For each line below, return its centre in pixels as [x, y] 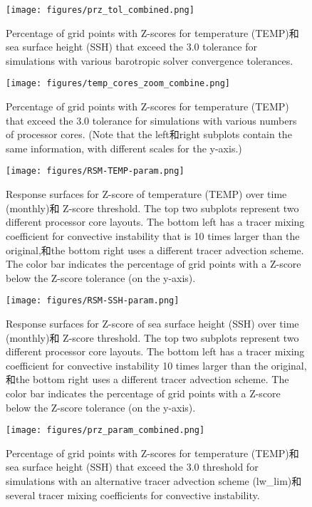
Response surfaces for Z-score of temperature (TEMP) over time [146, 194]
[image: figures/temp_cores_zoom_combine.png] [118, 84]
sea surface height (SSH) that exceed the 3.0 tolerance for [131, 47]
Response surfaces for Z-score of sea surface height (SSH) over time [152, 323]
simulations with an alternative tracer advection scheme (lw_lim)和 [154, 480]
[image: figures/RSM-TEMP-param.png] [95, 171]
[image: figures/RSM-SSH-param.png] [93, 301]
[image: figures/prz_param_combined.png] [105, 430]
